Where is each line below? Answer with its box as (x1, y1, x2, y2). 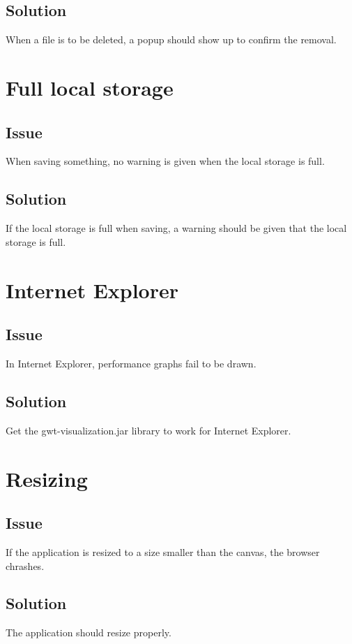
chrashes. (6, 558, 45, 573)
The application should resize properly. (6, 625, 171, 640)
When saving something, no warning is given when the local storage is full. (6, 154, 325, 168)
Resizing (6, 464, 88, 492)
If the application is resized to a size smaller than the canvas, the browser (6, 544, 320, 559)
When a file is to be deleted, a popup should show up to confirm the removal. (6, 32, 337, 47)
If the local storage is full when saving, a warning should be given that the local (6, 221, 347, 235)
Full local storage (6, 73, 174, 101)
